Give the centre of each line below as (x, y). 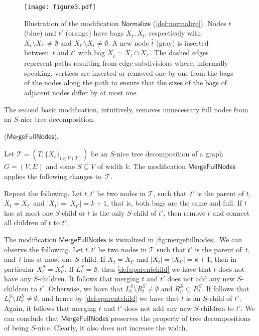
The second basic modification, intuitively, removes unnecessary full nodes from (126, 109)
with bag (92, 52)
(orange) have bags (95, 33)
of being (17, 328)
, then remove (184, 212)
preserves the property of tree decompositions (180, 318)
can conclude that (31, 318)
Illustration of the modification (72, 23)
